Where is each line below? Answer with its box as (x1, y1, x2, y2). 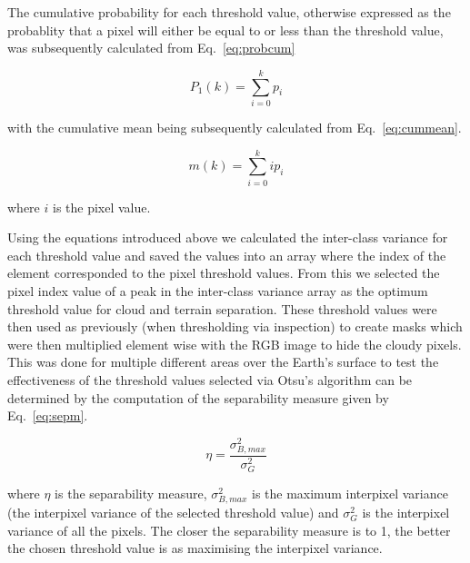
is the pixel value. (52, 197, 151, 216)
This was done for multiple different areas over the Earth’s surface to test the (7, 352, 439, 371)
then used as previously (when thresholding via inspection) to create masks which (7, 317, 463, 336)
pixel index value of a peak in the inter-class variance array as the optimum (7, 281, 428, 300)
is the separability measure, (55, 484, 207, 503)
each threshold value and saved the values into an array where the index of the (7, 245, 446, 264)
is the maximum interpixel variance (251, 484, 448, 503)
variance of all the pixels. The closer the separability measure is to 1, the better (7, 520, 451, 539)
